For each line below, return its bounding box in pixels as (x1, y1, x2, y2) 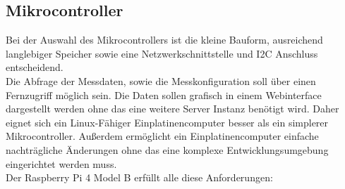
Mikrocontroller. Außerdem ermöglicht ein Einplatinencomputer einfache (6, 129, 319, 143)
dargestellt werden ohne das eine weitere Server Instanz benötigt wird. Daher (6, 101, 339, 116)
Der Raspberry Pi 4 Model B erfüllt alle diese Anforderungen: (6, 170, 273, 185)
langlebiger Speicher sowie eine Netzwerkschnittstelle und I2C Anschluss (6, 46, 318, 60)
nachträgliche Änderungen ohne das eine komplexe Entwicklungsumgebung (6, 142, 329, 157)
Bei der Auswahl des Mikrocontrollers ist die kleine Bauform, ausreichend (6, 32, 323, 47)
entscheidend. (6, 60, 63, 74)
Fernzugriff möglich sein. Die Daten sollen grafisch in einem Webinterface (6, 87, 322, 102)
